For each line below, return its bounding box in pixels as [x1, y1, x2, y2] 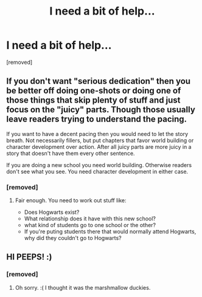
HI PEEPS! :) [6, 252, 53, 262]
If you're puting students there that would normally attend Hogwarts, [24, 228, 197, 235]
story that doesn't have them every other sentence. [6, 149, 135, 157]
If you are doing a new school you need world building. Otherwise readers [6, 161, 192, 168]
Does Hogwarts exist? [24, 208, 80, 216]
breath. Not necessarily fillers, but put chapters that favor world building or [6, 137, 194, 144]
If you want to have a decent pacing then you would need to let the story [6, 130, 189, 137]
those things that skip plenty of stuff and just [6, 95, 181, 106]
